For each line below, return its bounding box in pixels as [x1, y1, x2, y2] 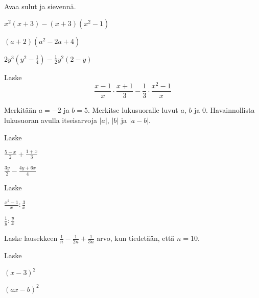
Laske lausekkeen [4, 233, 58, 243]
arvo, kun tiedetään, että [97, 233, 175, 243]
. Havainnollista [206, 105, 255, 115]
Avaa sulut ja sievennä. [4, 1, 76, 11]
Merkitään [4, 105, 37, 115]
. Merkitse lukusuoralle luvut [87, 105, 178, 115]
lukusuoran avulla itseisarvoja [4, 114, 97, 125]
